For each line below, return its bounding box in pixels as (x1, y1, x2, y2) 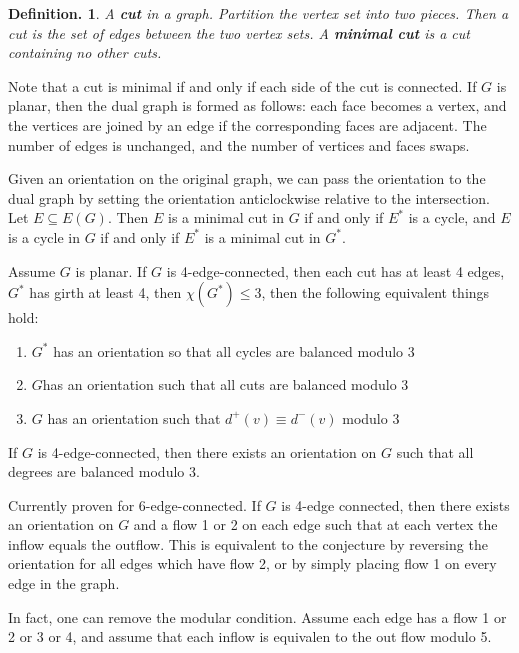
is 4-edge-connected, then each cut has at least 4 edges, (166, 260, 505, 281)
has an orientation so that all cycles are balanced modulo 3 (53, 340, 415, 361)
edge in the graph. (8, 573, 120, 594)
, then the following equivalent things (261, 282, 490, 303)
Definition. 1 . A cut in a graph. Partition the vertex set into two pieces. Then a (8, 3, 509, 23)
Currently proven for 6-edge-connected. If (8, 494, 261, 515)
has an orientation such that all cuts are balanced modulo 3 (42, 374, 409, 395)
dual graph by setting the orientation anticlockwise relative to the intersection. (8, 187, 490, 208)
